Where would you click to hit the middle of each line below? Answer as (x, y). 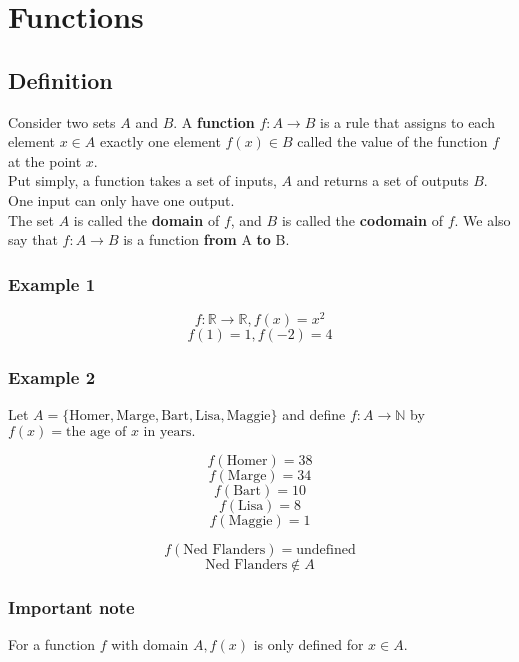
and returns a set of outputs (382, 180)
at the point (45, 160)
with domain (150, 644)
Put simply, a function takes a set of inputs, (142, 180)
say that (33, 239)
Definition (60, 79)
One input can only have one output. (121, 199)
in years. (169, 431)
